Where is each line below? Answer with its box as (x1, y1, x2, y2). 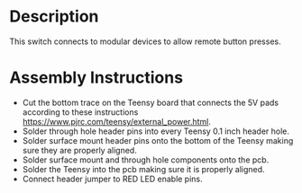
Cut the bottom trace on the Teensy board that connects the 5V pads (22, 97, 279, 108)
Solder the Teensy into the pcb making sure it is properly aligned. (22, 163, 265, 174)
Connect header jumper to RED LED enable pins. (22, 173, 203, 184)
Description (9, 6, 99, 27)
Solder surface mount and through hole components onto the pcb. (22, 154, 270, 165)
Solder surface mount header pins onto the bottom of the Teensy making (22, 135, 294, 145)
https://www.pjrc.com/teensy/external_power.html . (22, 116, 212, 127)
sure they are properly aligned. (22, 145, 137, 155)
